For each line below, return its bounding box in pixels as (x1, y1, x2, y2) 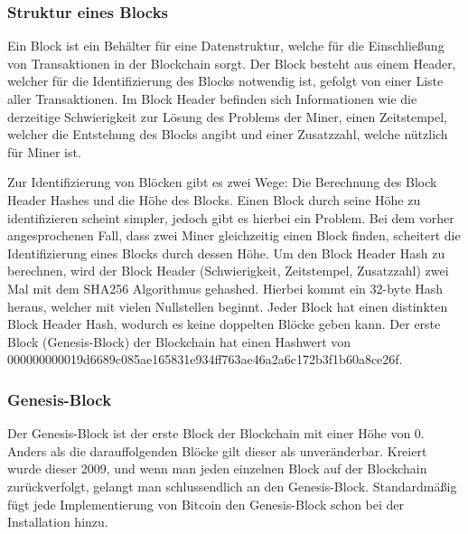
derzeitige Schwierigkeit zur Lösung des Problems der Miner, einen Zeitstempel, (7, 107, 448, 126)
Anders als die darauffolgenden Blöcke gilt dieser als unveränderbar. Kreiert (7, 441, 427, 460)
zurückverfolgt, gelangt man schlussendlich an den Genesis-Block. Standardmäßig (7, 476, 457, 495)
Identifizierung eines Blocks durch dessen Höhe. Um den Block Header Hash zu (7, 243, 445, 262)
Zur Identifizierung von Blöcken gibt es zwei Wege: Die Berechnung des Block (7, 173, 437, 192)
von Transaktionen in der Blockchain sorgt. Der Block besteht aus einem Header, (7, 53, 456, 72)
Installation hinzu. (7, 512, 108, 531)
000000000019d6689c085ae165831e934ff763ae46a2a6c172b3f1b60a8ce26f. (7, 350, 403, 369)
